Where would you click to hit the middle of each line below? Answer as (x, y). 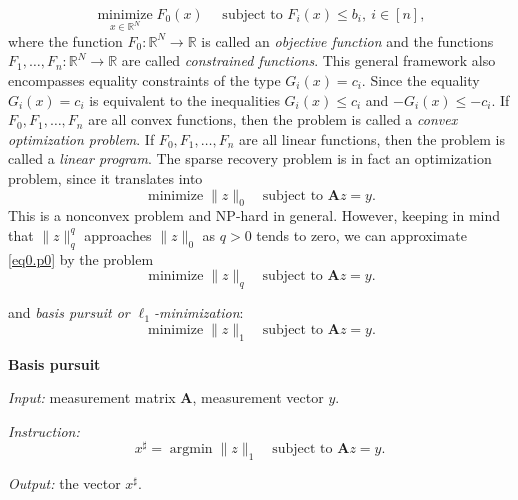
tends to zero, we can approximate (361, 234)
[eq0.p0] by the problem (81, 258)
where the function (65, 40)
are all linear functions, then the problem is (372, 138)
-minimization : (199, 312)
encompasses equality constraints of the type (144, 79)
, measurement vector (258, 397)
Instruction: (44, 430)
